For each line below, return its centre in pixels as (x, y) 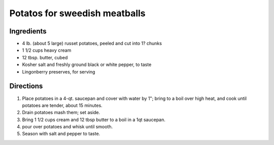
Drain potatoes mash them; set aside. (61, 113)
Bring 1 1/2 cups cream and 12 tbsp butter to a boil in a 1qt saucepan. (94, 120)
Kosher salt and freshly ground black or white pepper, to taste (87, 65)
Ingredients (28, 31)
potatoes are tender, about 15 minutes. (62, 105)
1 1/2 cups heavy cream (47, 50)
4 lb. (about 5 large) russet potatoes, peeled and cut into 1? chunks (92, 44)
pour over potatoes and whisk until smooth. (67, 127)
